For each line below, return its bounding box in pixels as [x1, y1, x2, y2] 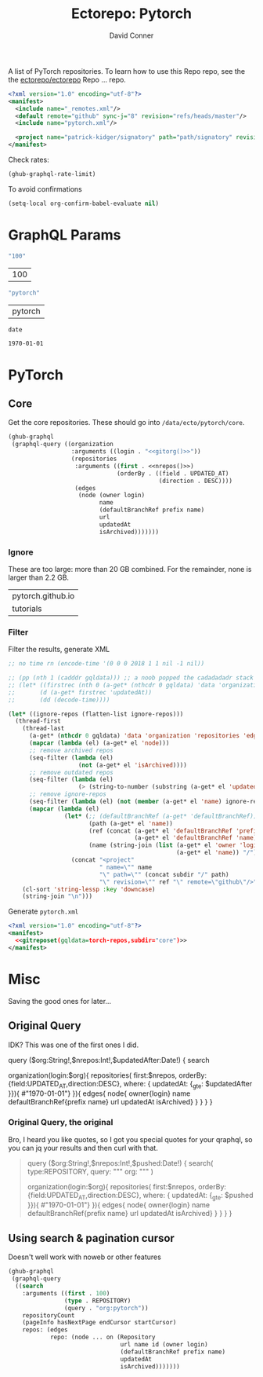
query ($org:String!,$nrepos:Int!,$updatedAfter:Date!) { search [8, 1055, 210, 1064]
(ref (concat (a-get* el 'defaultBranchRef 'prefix [88, 826, 261, 835]
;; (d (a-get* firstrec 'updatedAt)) [8, 688, 153, 696]
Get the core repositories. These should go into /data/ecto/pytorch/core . [8, 418, 245, 427]
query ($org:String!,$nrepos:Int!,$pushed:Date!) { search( [27, 1158, 214, 1167]
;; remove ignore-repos [28, 790, 107, 798]
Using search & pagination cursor [8, 1231, 175, 1245]
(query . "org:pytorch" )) [63, 1304, 149, 1312]
